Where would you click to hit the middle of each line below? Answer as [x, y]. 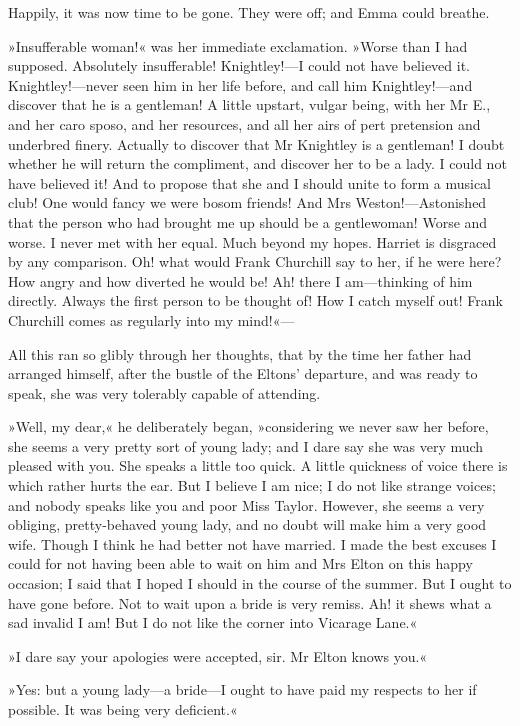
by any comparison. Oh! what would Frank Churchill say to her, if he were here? [255, 261]
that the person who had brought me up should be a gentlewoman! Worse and [248, 221]
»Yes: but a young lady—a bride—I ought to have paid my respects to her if [242, 689]
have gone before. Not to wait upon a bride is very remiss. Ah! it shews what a [250, 602]
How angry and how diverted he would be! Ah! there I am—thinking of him [240, 280]
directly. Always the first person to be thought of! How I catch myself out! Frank [255, 300]
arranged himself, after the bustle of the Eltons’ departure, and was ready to [243, 373]
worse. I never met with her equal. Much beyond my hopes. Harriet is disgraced [252, 241]
